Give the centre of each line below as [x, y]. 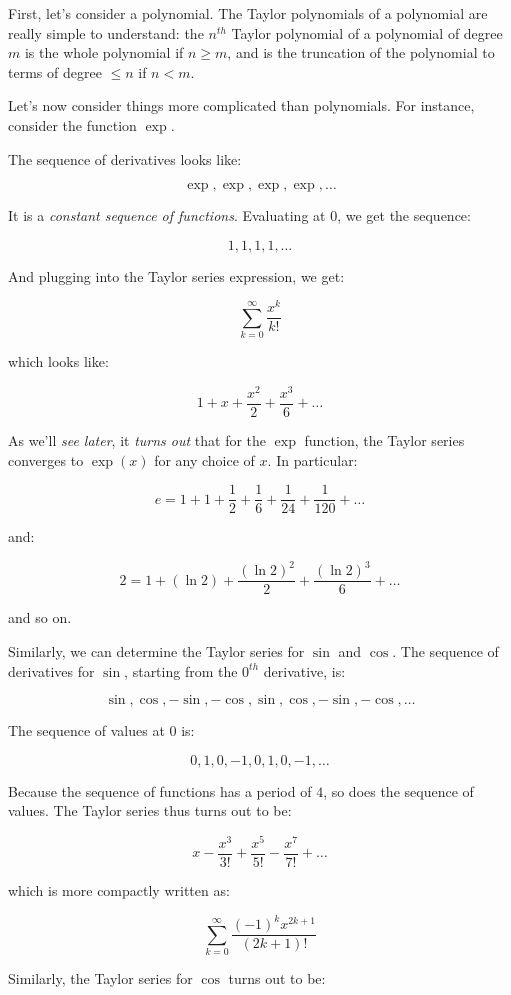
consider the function [72, 124]
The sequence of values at [86, 730]
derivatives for [51, 670]
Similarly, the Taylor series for [100, 977]
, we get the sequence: [404, 215]
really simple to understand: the [106, 32]
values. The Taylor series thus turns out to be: [150, 810]
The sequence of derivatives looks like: [125, 158]
